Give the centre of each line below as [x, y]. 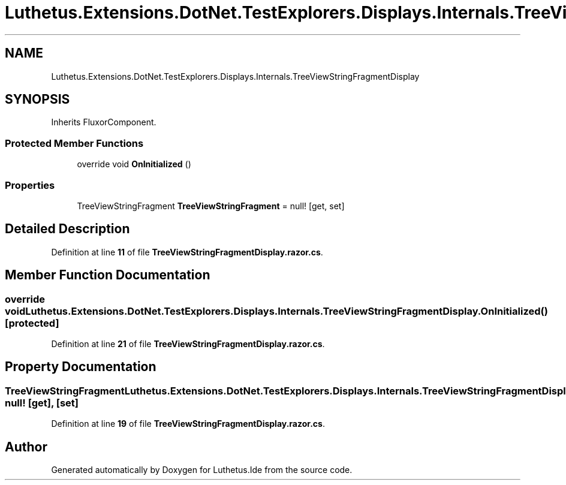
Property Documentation [81, 367]
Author [26, 447]
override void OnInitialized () [134, 164]
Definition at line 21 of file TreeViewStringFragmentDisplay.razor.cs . [188, 344]
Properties [30, 185]
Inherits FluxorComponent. [104, 122]
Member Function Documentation [108, 275]
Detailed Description [67, 229]
